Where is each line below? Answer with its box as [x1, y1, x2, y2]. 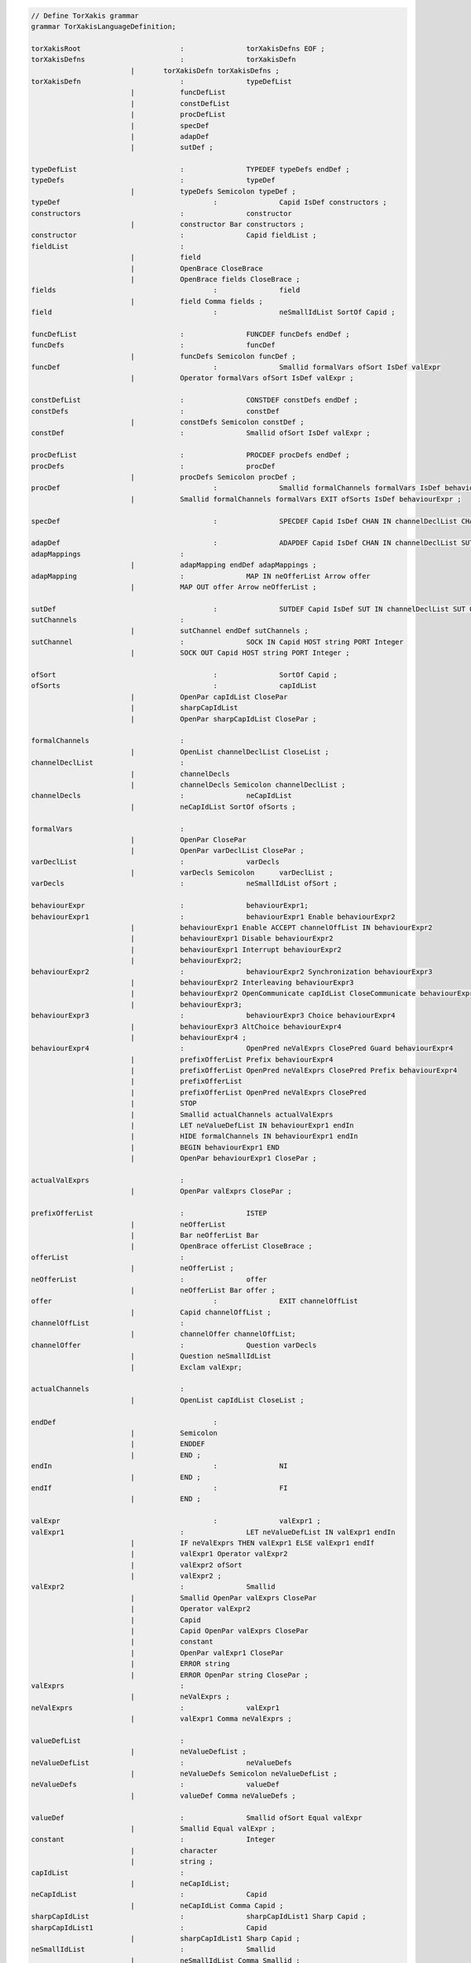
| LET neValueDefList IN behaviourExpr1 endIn [130, 1121, 355, 1130]
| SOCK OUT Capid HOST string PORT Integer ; [130, 649, 350, 657]
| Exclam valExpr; [130, 1362, 243, 1372]
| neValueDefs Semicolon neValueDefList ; [130, 1769, 338, 1778]
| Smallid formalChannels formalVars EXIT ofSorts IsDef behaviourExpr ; [130, 495, 462, 503]
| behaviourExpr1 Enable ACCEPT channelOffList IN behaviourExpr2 [130, 923, 433, 932]
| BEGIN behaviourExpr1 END [130, 1142, 280, 1152]
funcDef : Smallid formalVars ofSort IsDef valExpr [31, 363, 441, 372]
